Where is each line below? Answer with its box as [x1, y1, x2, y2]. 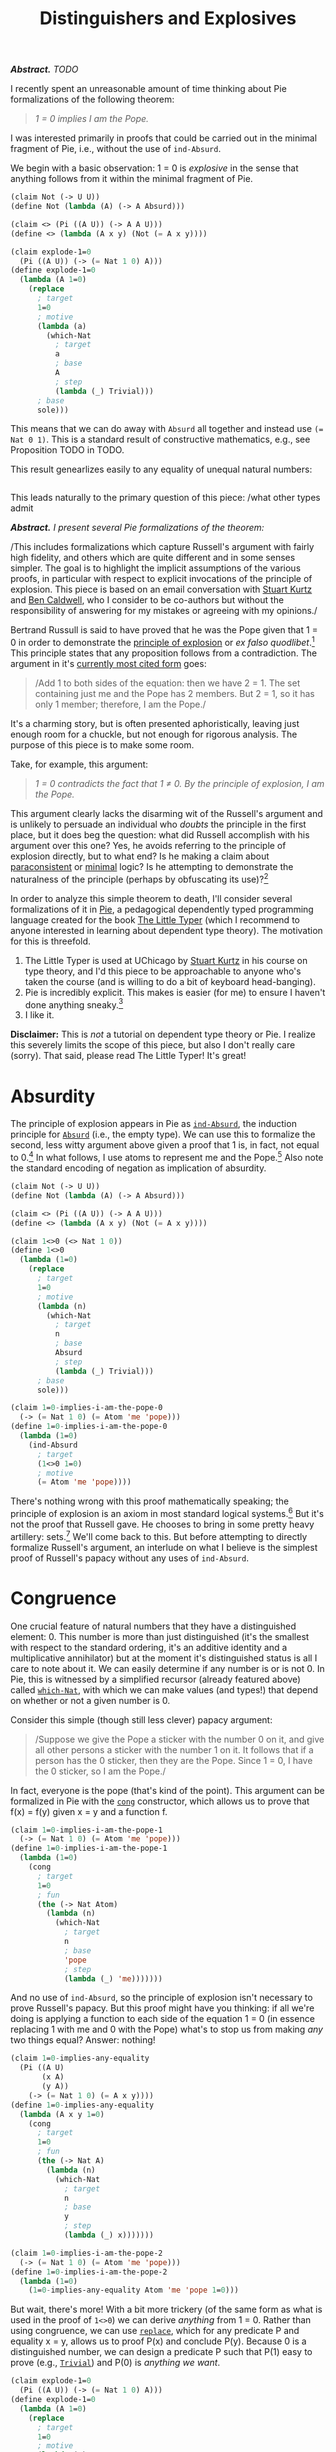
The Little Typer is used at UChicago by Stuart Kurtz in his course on [24, 954, 308, 966]
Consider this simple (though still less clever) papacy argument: [10, 1713, 273, 1726]
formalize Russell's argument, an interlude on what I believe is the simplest [10, 1541, 318, 1553]
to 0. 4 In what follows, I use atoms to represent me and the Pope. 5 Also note [10, 1150, 324, 1163]
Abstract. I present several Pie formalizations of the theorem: [10, 522, 265, 534]
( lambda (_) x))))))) [63, 2230, 155, 2240]
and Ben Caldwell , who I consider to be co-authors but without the [10, 594, 285, 606]
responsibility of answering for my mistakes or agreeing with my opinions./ [10, 605, 318, 617]
